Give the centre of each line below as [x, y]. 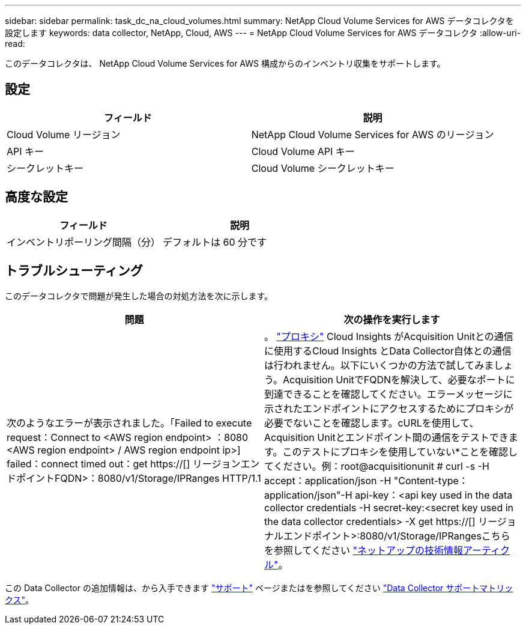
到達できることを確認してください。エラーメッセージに [388, 394]
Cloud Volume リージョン [64, 134]
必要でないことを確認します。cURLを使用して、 [372, 423]
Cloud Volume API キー [303, 151]
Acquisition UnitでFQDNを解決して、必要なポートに [399, 379]
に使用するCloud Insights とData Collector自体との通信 [388, 351]
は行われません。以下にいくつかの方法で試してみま [379, 365]
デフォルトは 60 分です [215, 242]
